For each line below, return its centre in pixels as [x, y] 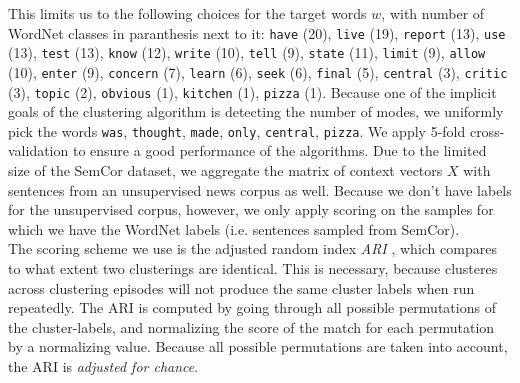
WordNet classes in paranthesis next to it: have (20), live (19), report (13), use [257, 32]
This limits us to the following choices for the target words [187, 13]
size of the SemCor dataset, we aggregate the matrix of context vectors [225, 170]
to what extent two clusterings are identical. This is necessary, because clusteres [253, 268]
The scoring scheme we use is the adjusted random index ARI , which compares [252, 248]
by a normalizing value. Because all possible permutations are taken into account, [258, 346]
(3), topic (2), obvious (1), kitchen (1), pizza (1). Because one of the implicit [252, 91]
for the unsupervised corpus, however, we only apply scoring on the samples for [251, 209]
